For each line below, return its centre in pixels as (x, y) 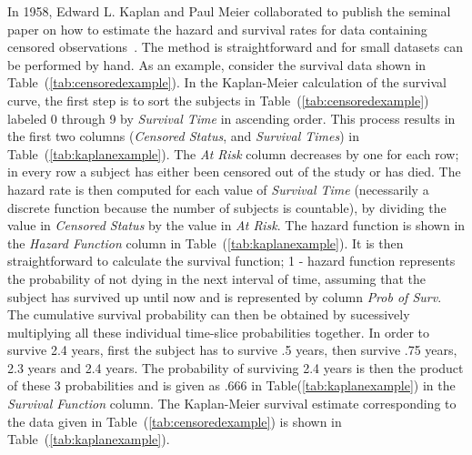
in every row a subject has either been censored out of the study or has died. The (234, 172)
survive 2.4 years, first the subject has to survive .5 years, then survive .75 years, (232, 350)
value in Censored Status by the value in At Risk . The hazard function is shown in (236, 225)
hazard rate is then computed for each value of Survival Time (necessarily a (218, 189)
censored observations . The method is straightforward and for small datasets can (235, 47)
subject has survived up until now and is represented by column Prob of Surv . (225, 296)
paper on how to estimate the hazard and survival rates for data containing (217, 29)
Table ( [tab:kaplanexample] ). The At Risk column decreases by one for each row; (233, 153)
